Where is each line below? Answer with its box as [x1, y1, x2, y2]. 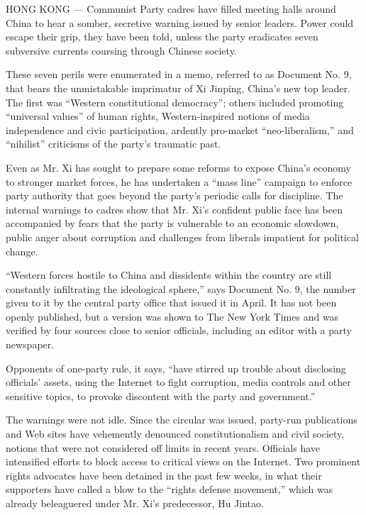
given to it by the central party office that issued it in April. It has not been [6, 295, 337, 310]
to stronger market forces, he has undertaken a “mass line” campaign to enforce [6, 174, 353, 189]
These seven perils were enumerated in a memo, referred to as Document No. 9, [6, 67, 352, 82]
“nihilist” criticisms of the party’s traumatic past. [6, 136, 221, 151]
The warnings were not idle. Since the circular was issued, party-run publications [6, 412, 357, 427]
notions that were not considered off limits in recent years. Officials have [6, 440, 321, 455]
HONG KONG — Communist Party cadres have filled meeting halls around [6, 1, 336, 16]
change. [6, 243, 38, 258]
